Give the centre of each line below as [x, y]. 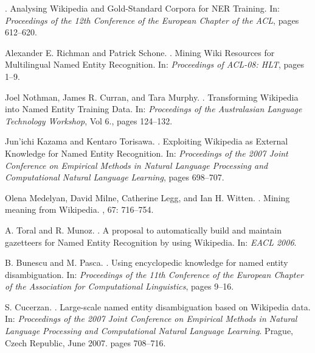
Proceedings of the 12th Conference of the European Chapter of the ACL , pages [152, 20]
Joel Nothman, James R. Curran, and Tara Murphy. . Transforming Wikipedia [152, 97]
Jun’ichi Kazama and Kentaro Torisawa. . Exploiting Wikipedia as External [147, 141]
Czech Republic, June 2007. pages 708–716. [85, 342]
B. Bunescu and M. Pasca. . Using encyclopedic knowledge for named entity [147, 262]
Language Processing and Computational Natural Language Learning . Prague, [149, 331]
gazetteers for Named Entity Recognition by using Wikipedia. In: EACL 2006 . [151, 242]
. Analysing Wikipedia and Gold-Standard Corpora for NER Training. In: [142, 8]
